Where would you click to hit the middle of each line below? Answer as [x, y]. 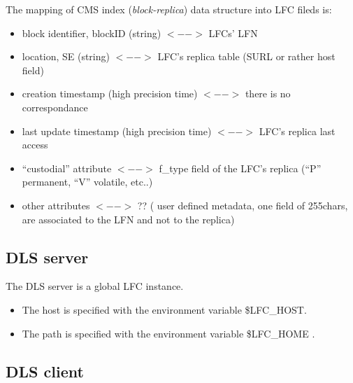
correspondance [55, 107]
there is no [268, 93]
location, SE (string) [66, 56]
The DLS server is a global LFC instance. [95, 286]
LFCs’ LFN [233, 33]
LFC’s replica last [297, 131]
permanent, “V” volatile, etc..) [87, 182]
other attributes [56, 205]
